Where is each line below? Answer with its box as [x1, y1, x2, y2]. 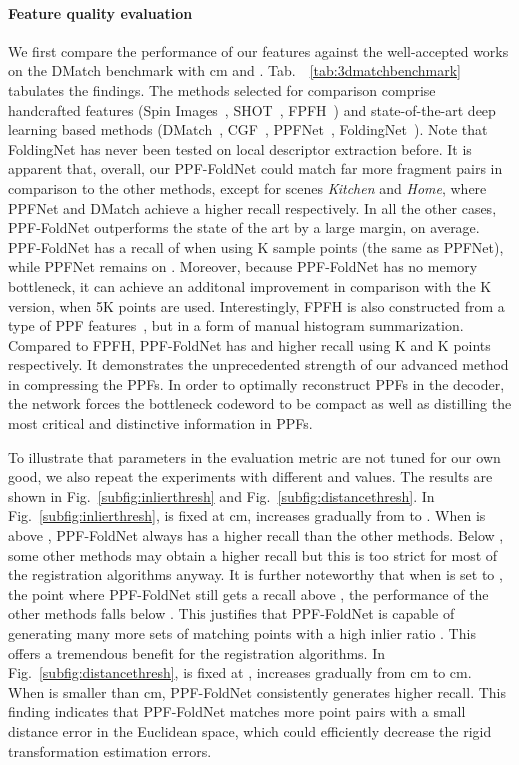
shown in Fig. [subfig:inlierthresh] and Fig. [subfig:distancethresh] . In [8, 485, 435, 506]
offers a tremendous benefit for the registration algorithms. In [8, 642, 385, 663]
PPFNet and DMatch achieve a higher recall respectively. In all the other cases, [8, 197, 497, 218]
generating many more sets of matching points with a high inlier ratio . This [8, 623, 476, 644]
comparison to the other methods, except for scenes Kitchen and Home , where [8, 177, 487, 198]
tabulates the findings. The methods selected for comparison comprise [8, 79, 436, 100]
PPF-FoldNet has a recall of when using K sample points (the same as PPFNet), [8, 236, 504, 257]
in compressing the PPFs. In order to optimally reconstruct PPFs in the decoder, [8, 373, 505, 394]
